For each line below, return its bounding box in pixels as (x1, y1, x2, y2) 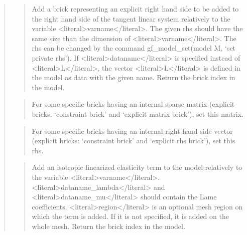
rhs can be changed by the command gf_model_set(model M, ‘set (32, 43, 236, 53)
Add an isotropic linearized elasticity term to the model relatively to (32, 162, 242, 172)
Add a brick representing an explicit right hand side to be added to (32, 4, 239, 14)
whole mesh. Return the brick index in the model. (32, 220, 185, 231)
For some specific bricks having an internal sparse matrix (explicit (32, 99, 235, 109)
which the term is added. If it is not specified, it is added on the (32, 211, 229, 221)
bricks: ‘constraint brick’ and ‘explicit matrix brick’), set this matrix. (32, 108, 243, 119)
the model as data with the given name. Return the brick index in (32, 72, 235, 83)
